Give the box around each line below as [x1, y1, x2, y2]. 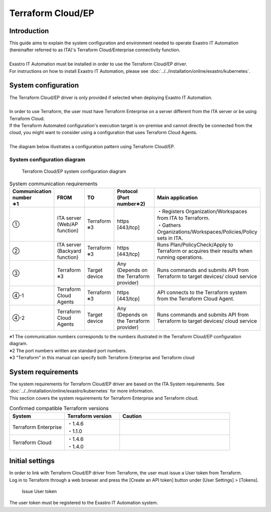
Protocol [117, 187, 138, 194]
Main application [157, 194, 198, 201]
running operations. [157, 254, 203, 261]
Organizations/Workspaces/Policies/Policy [157, 228, 258, 235]
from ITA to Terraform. [157, 214, 210, 221]
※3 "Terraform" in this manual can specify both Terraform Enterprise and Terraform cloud [9, 355, 195, 361]
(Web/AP [57, 221, 78, 228]
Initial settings [9, 457, 55, 465]
